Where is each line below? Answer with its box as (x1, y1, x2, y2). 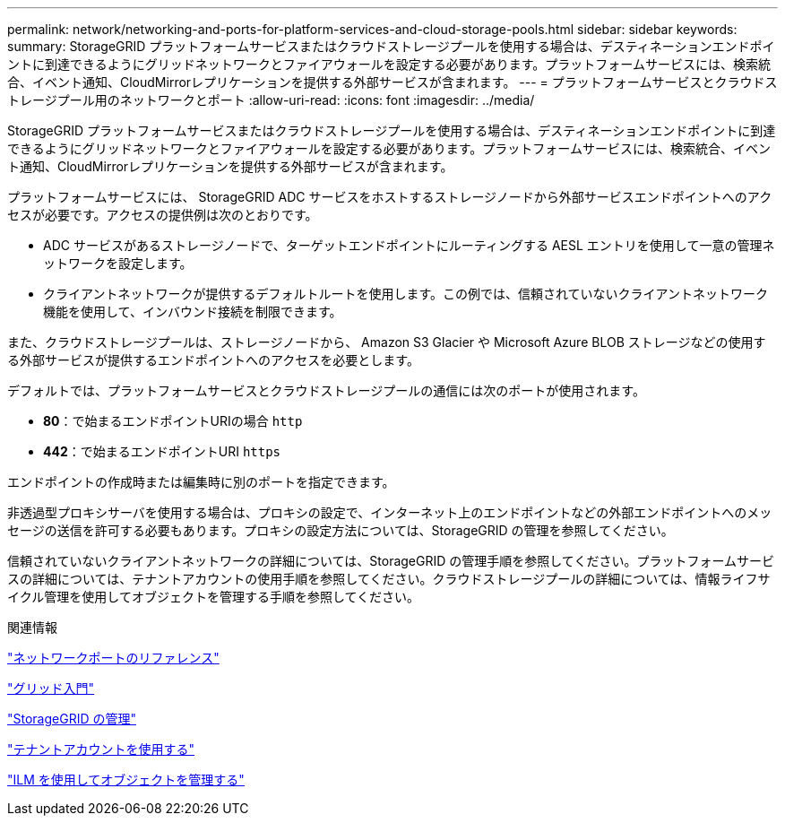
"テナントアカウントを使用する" (7, 741, 195, 757)
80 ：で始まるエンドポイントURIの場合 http (43, 413, 303, 429)
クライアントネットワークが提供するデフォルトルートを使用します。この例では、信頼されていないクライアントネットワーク (43, 286, 769, 301)
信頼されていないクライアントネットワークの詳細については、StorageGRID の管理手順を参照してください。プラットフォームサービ (7, 553, 775, 568)
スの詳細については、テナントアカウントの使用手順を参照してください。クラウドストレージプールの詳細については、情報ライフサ (7, 571, 771, 586)
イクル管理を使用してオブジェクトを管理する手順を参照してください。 (7, 589, 420, 604)
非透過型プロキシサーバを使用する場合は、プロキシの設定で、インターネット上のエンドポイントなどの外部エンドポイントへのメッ (7, 505, 772, 520)
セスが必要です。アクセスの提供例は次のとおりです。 (7, 207, 318, 222)
